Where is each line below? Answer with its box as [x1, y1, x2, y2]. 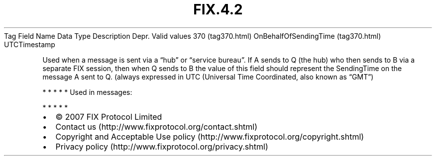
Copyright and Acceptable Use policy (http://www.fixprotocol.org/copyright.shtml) [55, 131, 364, 142]
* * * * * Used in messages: [42, 87, 132, 96]
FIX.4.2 [193, 1, 243, 18]
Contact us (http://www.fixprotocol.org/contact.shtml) [55, 121, 258, 132]
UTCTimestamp [4, 40, 55, 49]
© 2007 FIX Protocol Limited [55, 111, 162, 122]
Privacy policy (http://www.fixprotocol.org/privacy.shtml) [55, 141, 268, 152]
